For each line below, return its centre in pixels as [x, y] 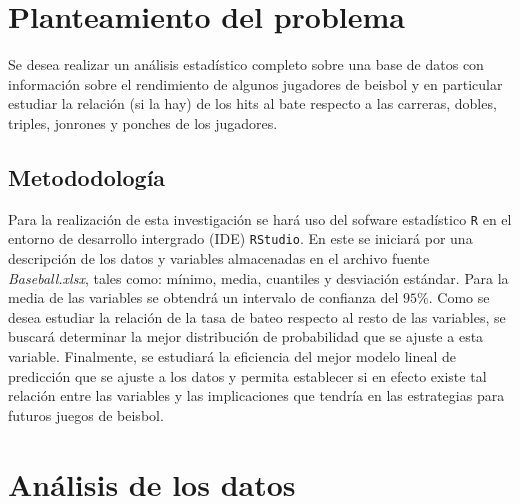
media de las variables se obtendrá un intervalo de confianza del [203, 297]
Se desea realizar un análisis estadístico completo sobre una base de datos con [246, 64]
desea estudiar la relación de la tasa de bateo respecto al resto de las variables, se [257, 316]
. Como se [459, 297]
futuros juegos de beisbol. [86, 414]
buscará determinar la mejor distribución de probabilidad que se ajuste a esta [246, 336]
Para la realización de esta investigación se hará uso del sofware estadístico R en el [260, 218]
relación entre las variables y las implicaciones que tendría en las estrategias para [256, 395]
